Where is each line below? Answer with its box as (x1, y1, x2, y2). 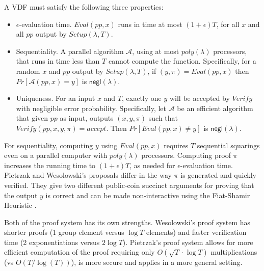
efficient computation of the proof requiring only (4, 247, 155, 257)
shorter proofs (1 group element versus (4, 227, 124, 237)
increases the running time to (4, 159, 96, 170)
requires (164, 140, 189, 150)
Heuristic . (4, 200, 37, 210)
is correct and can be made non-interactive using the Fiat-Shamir (45, 189, 250, 200)
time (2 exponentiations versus (4, 236, 100, 247)
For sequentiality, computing (4, 140, 93, 150)
